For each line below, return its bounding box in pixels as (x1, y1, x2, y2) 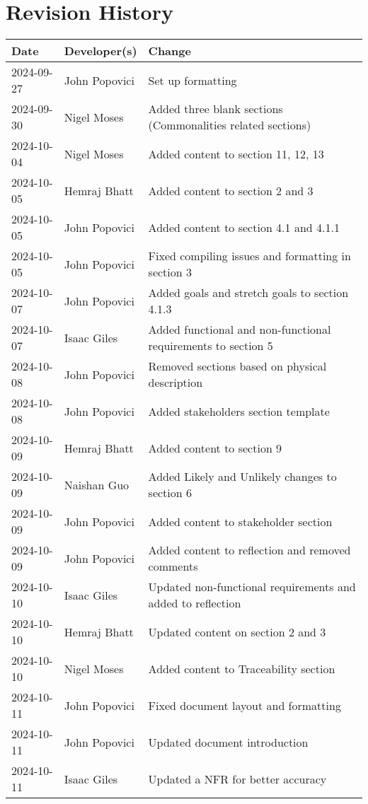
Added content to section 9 (148, 439, 282, 456)
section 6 (148, 484, 192, 501)
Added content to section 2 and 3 (148, 182, 314, 199)
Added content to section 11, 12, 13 (148, 145, 324, 162)
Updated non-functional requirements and (148, 578, 356, 595)
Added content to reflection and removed (148, 542, 351, 559)
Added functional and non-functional (148, 321, 331, 338)
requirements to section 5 (148, 337, 273, 354)
